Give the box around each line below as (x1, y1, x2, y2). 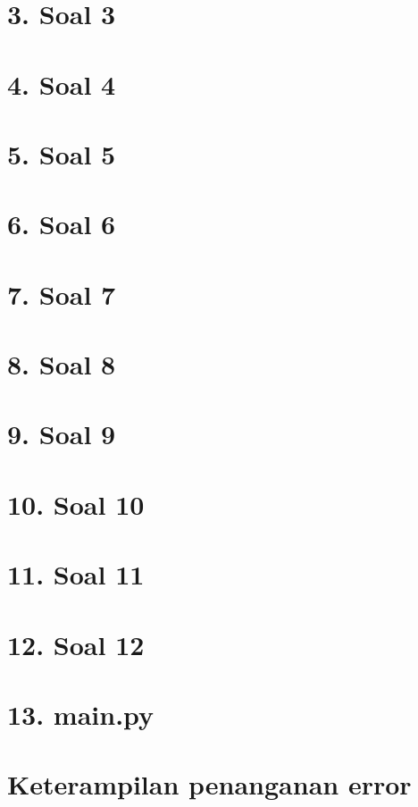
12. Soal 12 (7, 626, 145, 662)
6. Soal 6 (7, 206, 116, 242)
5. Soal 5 (7, 135, 116, 172)
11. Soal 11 (7, 556, 145, 593)
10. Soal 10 (7, 485, 145, 522)
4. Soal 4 (7, 65, 116, 102)
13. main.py (7, 695, 155, 732)
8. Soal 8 (7, 346, 116, 382)
